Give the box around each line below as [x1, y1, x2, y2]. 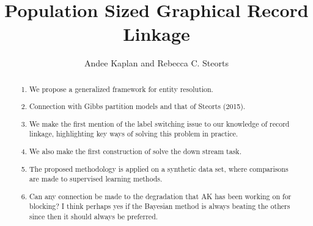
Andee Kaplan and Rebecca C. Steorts [84, 57, 229, 69]
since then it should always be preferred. [29, 211, 158, 222]
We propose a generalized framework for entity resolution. [29, 83, 213, 94]
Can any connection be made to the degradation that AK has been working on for [29, 191, 292, 201]
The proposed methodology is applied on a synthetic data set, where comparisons [29, 163, 289, 174]
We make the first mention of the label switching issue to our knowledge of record [29, 118, 290, 129]
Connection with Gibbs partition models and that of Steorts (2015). [29, 101, 246, 111]
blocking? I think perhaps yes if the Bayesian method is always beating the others [29, 201, 290, 211]
